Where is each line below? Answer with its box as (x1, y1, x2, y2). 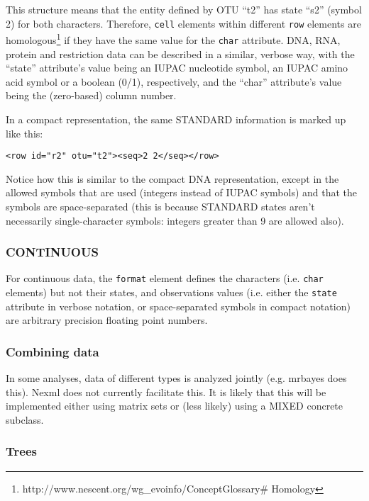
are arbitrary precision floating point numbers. (6, 313, 208, 327)
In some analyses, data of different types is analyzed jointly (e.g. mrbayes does (6, 371, 347, 385)
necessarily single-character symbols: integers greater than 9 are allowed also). (6, 213, 344, 227)
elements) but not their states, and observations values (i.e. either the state (6, 285, 337, 300)
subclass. (6, 412, 44, 427)
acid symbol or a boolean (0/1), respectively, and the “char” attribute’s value (6, 74, 342, 89)
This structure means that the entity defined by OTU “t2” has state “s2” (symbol (6, 2, 362, 16)
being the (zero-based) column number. (6, 88, 177, 103)
